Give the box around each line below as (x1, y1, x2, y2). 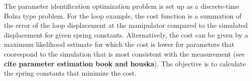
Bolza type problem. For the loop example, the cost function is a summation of (4, 10, 242, 20)
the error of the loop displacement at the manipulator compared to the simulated (4, 20, 248, 30)
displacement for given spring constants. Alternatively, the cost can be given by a (4, 29, 248, 40)
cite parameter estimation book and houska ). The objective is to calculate (4, 58, 246, 68)
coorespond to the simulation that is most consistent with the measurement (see (4, 48, 245, 59)
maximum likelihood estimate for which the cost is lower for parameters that (4, 39, 234, 49)
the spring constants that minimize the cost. (4, 68, 137, 78)
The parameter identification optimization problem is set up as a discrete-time (4, 1, 239, 11)
